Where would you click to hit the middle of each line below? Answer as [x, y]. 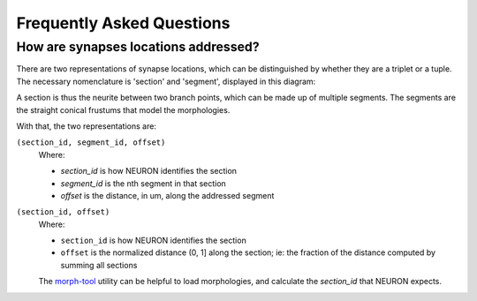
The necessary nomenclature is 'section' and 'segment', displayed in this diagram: [166, 81]
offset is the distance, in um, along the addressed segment [167, 195]
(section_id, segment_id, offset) [91, 143]
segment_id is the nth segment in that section [144, 183]
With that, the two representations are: [86, 126]
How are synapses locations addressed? [138, 47]
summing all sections [99, 265]
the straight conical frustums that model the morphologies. [123, 109]
